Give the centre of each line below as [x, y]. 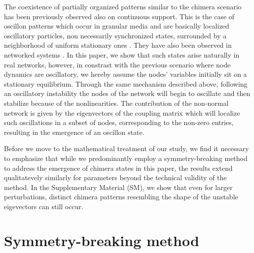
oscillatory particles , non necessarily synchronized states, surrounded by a [115, 35]
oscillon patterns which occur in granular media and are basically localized [117, 26]
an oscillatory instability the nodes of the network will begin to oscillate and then [127, 93]
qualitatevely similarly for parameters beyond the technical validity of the [115, 177]
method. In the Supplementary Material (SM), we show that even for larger [118, 187]
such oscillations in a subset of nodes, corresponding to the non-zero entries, [119, 122]
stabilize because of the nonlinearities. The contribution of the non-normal [116, 103]
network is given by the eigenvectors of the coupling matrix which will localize [122, 112]
